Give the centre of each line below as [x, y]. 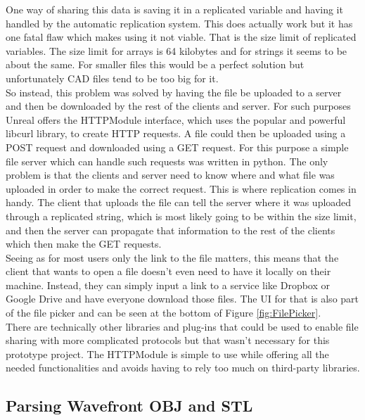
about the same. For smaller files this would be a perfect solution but [155, 64]
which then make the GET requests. [84, 244]
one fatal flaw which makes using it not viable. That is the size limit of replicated [181, 37]
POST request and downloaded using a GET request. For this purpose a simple [177, 147]
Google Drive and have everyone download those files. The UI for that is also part [182, 299]
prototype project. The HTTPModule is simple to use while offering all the [167, 354]
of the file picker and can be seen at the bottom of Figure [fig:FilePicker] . [164, 313]
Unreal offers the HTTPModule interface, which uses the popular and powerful [176, 119]
